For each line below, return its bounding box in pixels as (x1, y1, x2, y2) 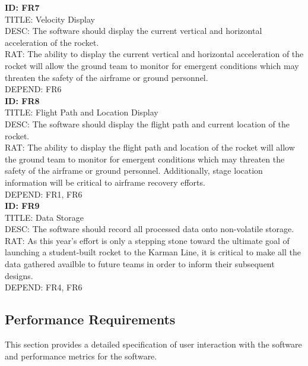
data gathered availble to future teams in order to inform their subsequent (5, 258, 275, 270)
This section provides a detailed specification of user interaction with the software (5, 338, 302, 351)
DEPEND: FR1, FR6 (5, 187, 82, 200)
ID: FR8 (5, 94, 40, 107)
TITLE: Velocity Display (5, 12, 95, 25)
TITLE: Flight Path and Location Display (5, 106, 158, 118)
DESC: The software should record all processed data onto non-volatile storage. (5, 223, 294, 235)
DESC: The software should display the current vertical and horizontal (5, 24, 262, 37)
